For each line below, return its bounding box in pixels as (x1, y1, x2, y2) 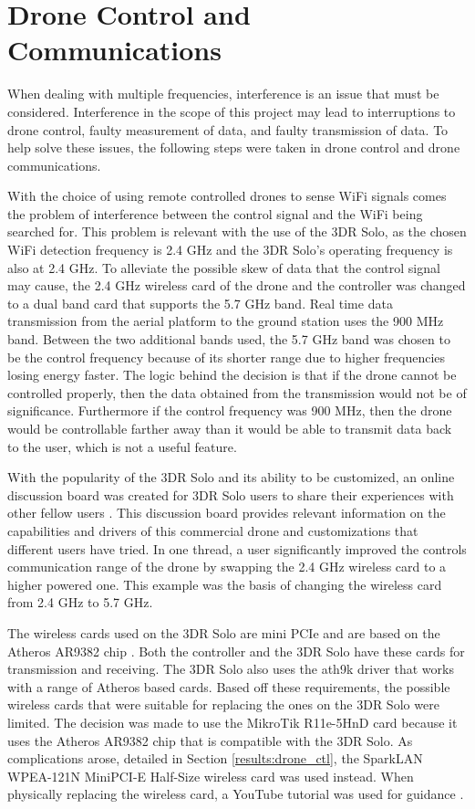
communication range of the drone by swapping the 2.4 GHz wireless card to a (7, 557, 447, 576)
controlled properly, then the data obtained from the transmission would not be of (7, 383, 467, 402)
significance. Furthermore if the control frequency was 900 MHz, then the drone (7, 401, 452, 420)
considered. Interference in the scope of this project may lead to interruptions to (7, 101, 456, 121)
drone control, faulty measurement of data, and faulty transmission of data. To (7, 120, 449, 139)
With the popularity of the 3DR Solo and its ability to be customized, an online (7, 468, 455, 487)
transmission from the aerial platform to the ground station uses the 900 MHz (7, 311, 444, 331)
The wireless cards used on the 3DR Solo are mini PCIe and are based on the (7, 623, 440, 642)
